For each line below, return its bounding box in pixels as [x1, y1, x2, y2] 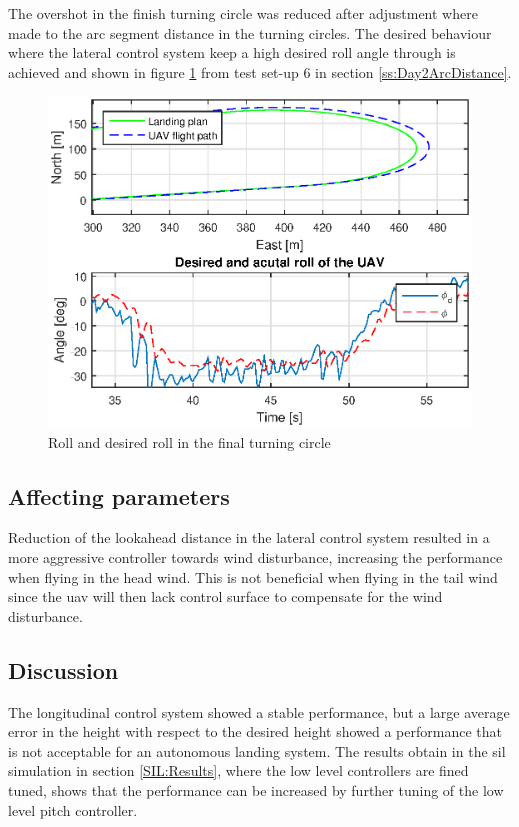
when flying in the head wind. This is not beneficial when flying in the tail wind [8, 566, 498, 587]
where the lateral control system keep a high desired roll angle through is [8, 42, 456, 63]
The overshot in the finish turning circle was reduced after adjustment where [8, 3, 478, 23]
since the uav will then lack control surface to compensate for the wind [8, 586, 443, 607]
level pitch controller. [8, 799, 138, 820]
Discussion [8, 654, 119, 685]
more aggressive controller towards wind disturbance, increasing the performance [8, 546, 503, 567]
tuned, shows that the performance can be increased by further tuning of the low [8, 779, 504, 800]
